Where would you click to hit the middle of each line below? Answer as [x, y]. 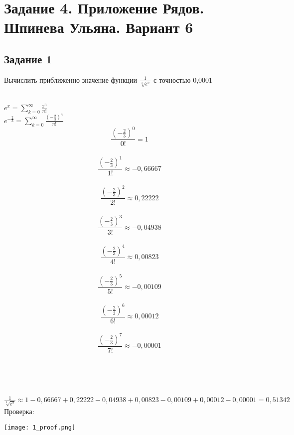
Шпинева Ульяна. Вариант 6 [99, 27]
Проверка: [19, 411]
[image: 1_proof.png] [40, 427]
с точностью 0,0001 [183, 79]
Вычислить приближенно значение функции [71, 79]
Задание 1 [28, 59]
